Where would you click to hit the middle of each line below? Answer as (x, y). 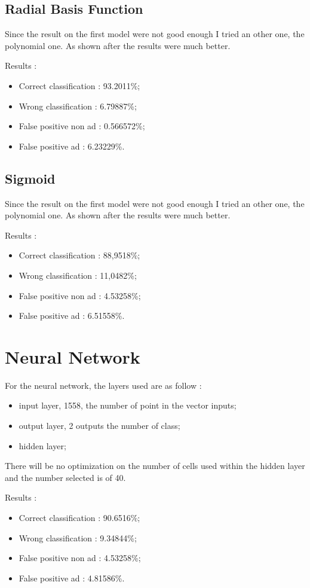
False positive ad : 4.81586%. (72, 578)
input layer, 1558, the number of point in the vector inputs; (128, 405)
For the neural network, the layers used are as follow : (103, 385)
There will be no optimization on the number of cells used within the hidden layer (155, 466)
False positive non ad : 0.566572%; (82, 126)
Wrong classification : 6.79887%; (78, 106)
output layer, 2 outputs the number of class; (99, 426)
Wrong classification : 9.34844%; (78, 537)
